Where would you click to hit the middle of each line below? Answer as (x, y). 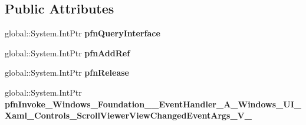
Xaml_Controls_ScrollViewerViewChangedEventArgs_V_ (128, 115)
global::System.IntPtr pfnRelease (67, 72)
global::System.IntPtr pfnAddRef (68, 53)
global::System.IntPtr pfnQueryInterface (83, 33)
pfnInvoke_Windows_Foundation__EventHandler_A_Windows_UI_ (153, 104)
